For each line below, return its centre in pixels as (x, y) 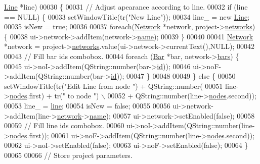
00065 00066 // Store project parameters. (68, 155)
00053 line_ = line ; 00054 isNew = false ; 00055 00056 (87, 105)
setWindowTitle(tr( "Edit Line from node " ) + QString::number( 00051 (114, 86)
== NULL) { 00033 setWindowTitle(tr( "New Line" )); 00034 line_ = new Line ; (127, 16)
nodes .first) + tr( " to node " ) (54, 96)
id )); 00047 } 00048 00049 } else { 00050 (173, 76)
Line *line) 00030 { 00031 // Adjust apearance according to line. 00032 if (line (126, 7)
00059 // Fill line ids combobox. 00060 (64, 125)
